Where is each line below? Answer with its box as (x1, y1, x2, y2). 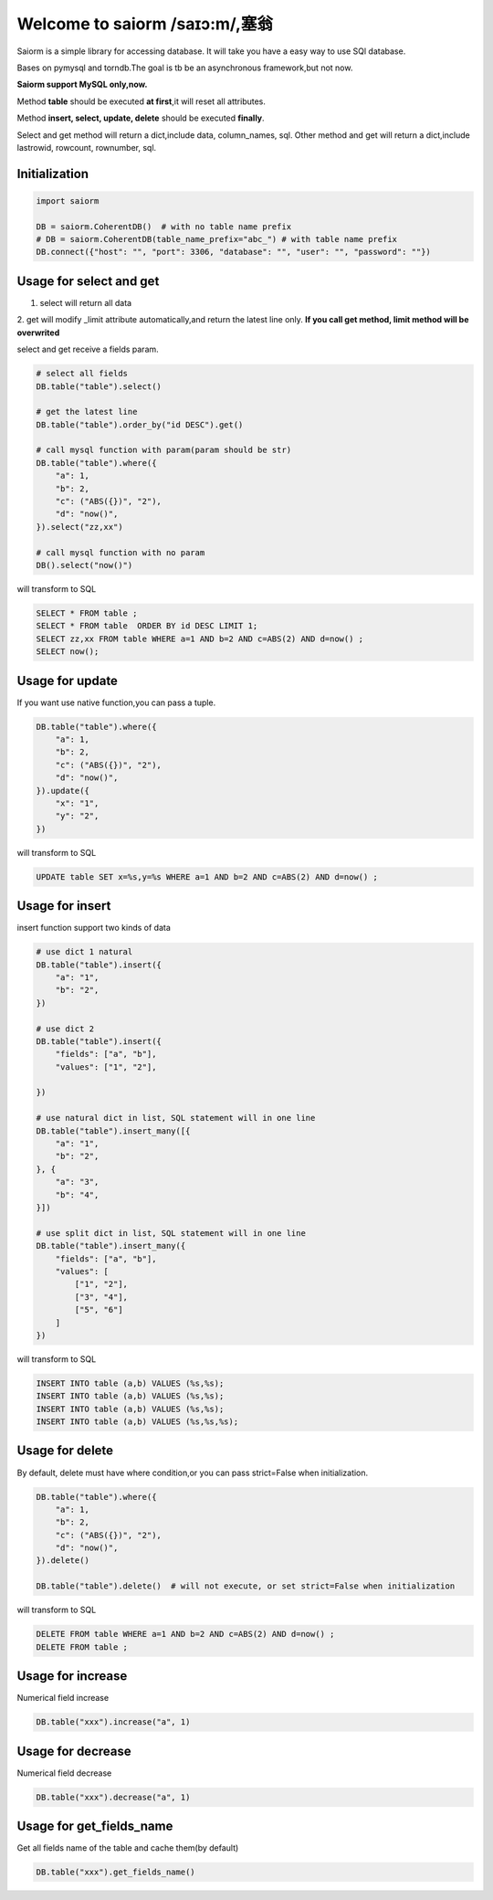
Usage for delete (16, 1443, 114, 1459)
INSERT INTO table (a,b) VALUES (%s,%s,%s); (36, 1417, 239, 1427)
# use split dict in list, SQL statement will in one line (36, 1228, 306, 1238)
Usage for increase (16, 1668, 128, 1684)
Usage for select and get (16, 273, 160, 289)
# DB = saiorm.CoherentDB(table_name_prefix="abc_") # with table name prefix (36, 234, 397, 245)
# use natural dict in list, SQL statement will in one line (36, 1113, 316, 1124)
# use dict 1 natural (36, 946, 133, 957)
